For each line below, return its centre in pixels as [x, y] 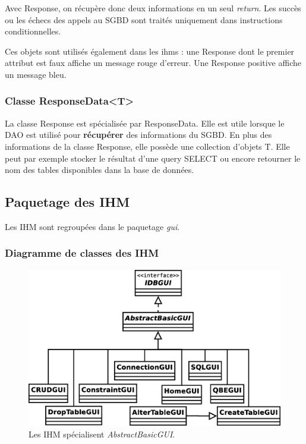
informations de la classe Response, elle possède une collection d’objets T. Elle [147, 146]
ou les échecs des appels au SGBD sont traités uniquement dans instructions [144, 19]
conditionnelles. [33, 31]
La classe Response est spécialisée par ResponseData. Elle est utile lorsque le [145, 123]
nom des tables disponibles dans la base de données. [100, 170]
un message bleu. [36, 74]
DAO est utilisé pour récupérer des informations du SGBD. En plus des [138, 135]
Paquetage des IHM [67, 202]
